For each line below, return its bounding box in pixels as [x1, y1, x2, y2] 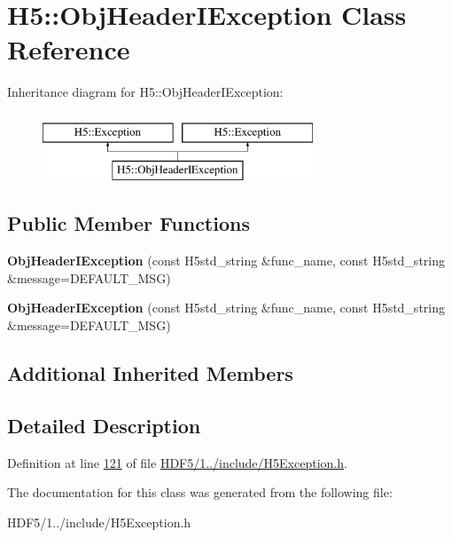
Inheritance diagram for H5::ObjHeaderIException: [7, 83, 284, 101]
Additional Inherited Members [7, 360, 293, 387]
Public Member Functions [7, 210, 250, 237]
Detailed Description [7, 411, 201, 439]
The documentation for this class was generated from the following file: [7, 483, 393, 502]
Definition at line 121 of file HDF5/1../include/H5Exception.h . [7, 453, 347, 471]
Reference [7, 31, 130, 67]
